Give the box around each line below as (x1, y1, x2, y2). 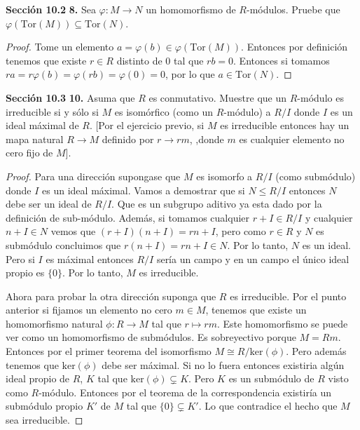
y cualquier (305, 210, 353, 224)
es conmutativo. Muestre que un (148, 90, 287, 105)
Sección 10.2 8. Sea (6, 2, 96, 16)
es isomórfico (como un (114, 104, 214, 119)
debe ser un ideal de (6, 196, 92, 211)
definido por (102, 131, 154, 146)
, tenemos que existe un (205, 302, 307, 317)
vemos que (50, 224, 96, 238)
